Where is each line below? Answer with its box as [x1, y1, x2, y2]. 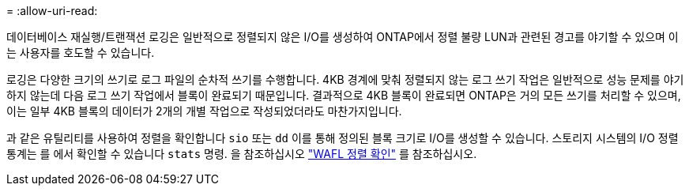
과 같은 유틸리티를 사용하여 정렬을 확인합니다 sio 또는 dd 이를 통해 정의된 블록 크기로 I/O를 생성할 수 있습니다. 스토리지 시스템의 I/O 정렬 [6, 131, 679, 145]
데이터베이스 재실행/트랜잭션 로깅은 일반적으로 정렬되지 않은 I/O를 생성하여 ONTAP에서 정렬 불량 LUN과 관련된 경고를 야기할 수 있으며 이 [6, 30, 679, 43]
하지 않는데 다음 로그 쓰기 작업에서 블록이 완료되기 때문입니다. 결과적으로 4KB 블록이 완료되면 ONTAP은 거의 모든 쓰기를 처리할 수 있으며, [6, 88, 681, 102]
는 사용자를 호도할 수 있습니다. [6, 46, 155, 59]
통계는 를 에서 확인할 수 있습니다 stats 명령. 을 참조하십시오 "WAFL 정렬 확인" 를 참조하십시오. [6, 147, 477, 160]
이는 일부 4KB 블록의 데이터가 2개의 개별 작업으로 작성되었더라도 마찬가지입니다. [6, 104, 402, 118]
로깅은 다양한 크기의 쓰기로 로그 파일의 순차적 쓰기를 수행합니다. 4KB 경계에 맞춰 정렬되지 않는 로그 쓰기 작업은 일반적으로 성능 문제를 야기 [6, 73, 684, 86]
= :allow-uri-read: [6, 4, 98, 17]
